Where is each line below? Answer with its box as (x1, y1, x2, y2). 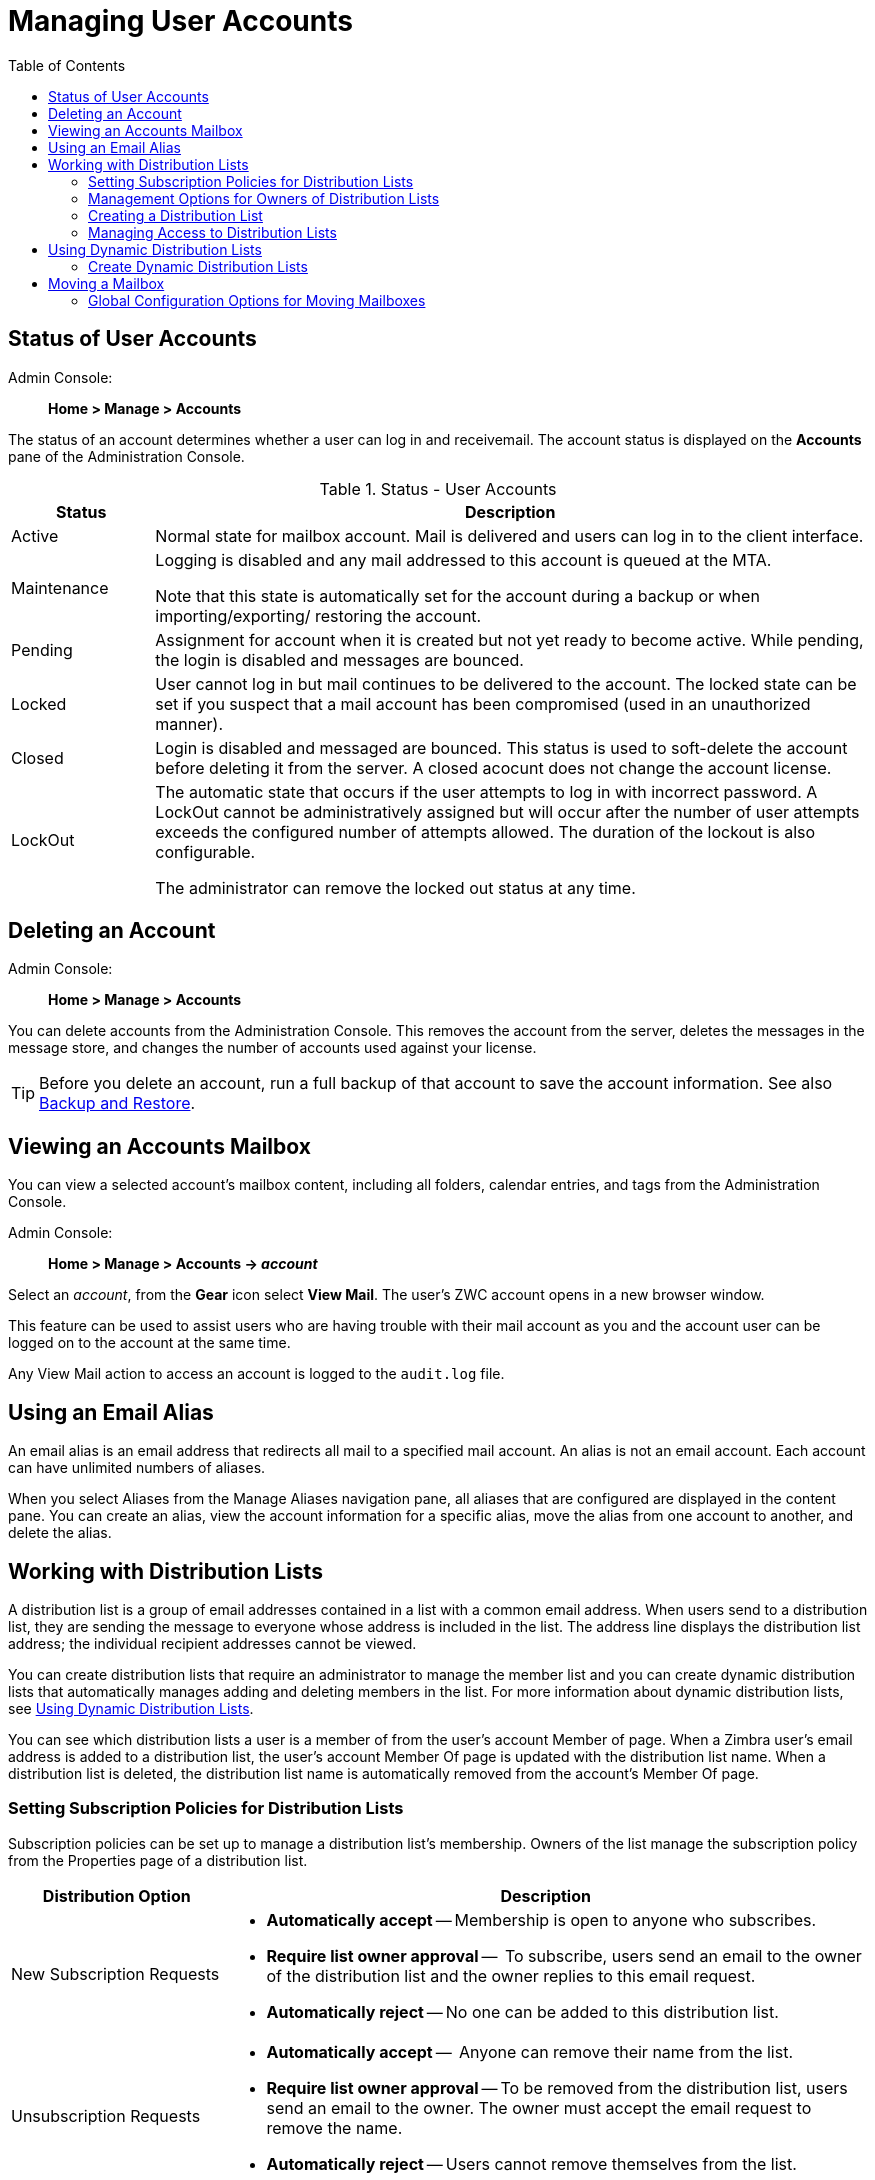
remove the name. (266, 2117, 403, 2138)
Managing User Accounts (8, 4, 353, 38)
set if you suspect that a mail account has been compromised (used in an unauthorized (155, 693, 811, 714)
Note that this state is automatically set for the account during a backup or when (155, 585, 760, 606)
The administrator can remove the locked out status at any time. (155, 877, 636, 898)
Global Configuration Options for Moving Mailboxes (88, 291, 426, 309)
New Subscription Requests (11, 1963, 220, 1984)
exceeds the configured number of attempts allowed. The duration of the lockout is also (155, 821, 816, 842)
